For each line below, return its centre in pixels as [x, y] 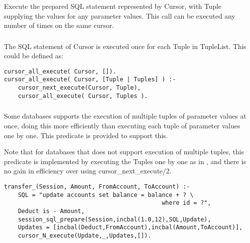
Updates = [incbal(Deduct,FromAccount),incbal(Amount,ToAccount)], [130, 228]
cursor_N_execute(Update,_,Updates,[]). [85, 235]
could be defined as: [34, 56]
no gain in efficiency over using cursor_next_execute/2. [88, 171]
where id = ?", [187, 203]
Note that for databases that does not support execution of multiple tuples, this [124, 152]
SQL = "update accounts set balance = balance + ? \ [106, 195]
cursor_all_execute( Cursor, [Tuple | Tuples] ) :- [90, 80]
